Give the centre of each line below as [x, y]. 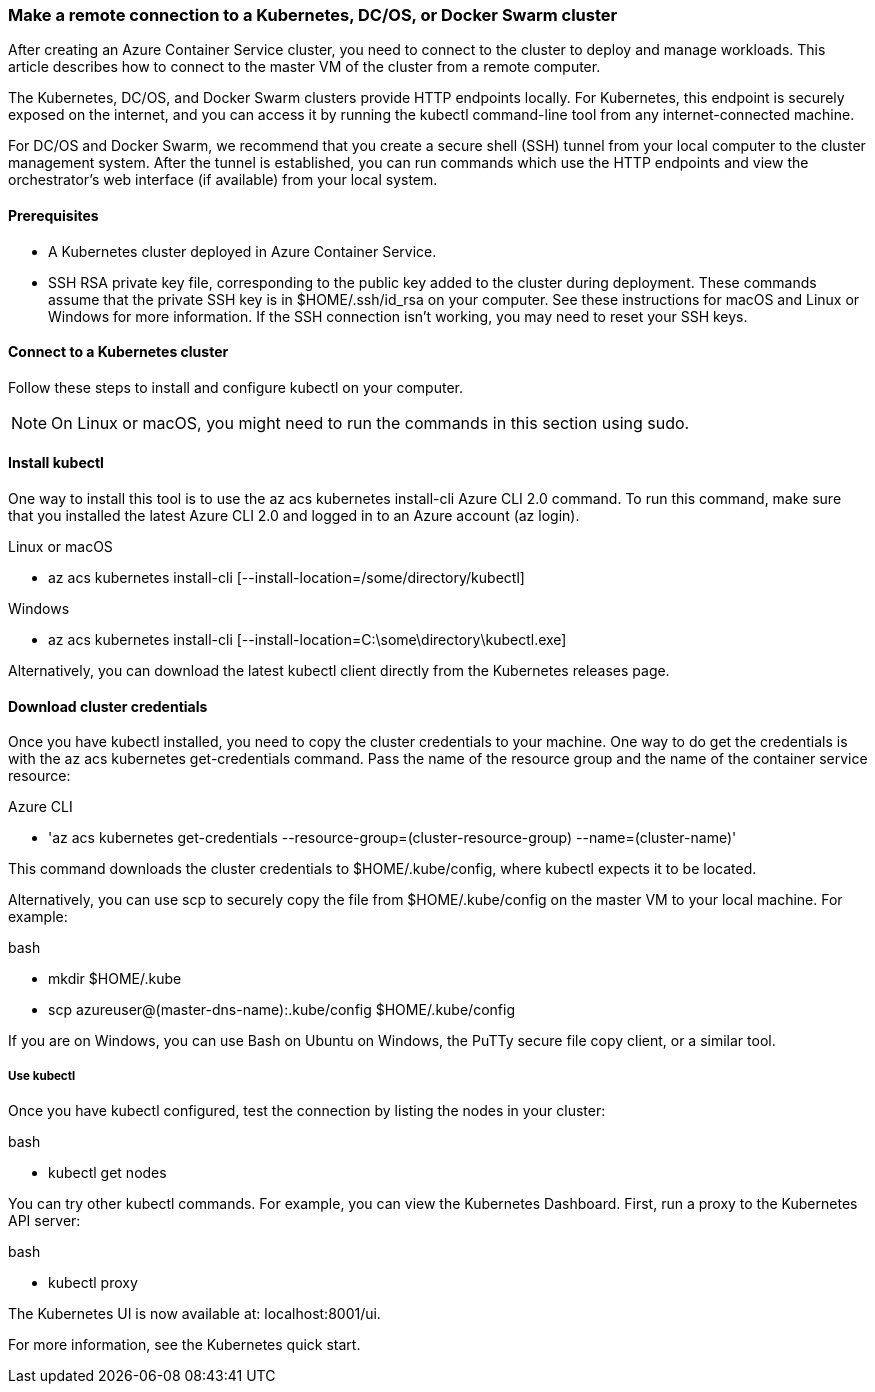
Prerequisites [53, 215]
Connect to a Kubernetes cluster [118, 352]
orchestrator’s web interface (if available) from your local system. [223, 180]
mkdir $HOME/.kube [115, 979]
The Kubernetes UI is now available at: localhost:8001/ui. [194, 1314]
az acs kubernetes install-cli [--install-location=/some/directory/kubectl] [286, 578]
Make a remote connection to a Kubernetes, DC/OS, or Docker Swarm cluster [313, 15]
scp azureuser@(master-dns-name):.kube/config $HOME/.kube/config [281, 1010]
